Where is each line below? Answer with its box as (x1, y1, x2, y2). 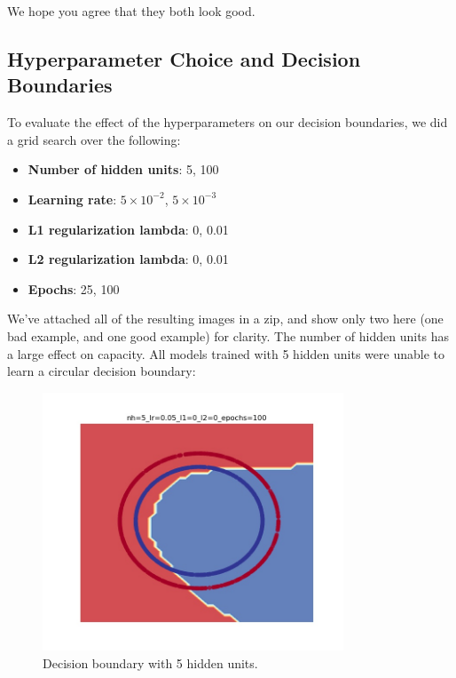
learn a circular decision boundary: (7, 362, 196, 380)
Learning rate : (28, 189, 117, 208)
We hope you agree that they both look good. (7, 2, 256, 20)
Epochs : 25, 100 (28, 279, 120, 298)
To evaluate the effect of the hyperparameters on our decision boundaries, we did (7, 113, 448, 132)
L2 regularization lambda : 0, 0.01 (28, 250, 229, 268)
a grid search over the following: (7, 130, 181, 148)
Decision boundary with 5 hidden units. (43, 654, 258, 673)
